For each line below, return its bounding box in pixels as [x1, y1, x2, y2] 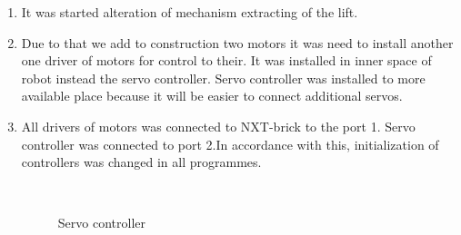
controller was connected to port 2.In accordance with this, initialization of [21, 134, 439, 153]
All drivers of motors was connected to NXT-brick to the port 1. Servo [21, 116, 416, 135]
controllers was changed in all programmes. [21, 152, 262, 171]
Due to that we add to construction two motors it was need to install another [21, 33, 454, 52]
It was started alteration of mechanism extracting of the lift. [21, 3, 358, 21]
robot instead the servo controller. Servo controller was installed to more [21, 68, 426, 87]
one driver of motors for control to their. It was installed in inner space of [21, 51, 432, 70]
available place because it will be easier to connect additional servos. [21, 86, 403, 105]
